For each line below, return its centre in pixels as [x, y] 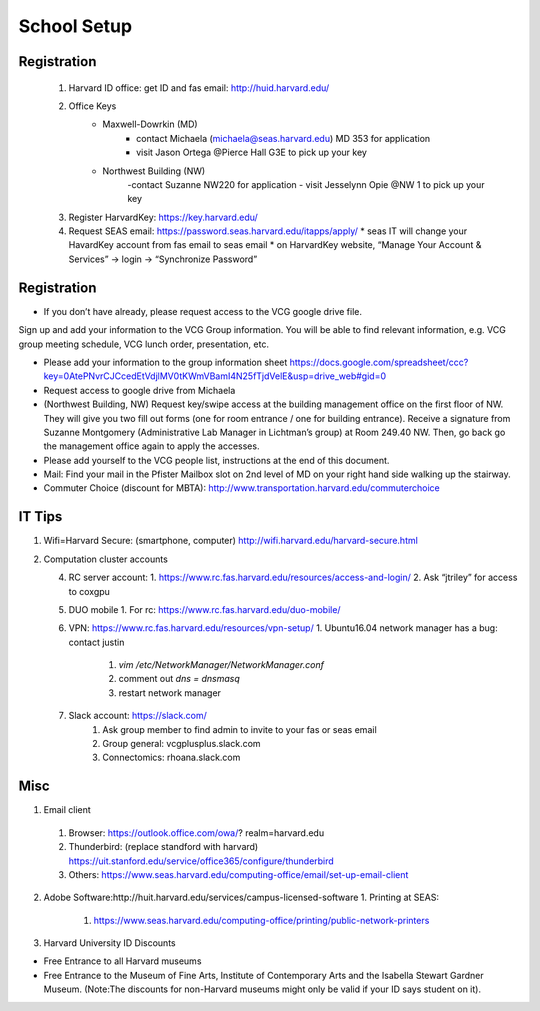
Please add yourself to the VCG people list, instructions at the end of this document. [216, 460]
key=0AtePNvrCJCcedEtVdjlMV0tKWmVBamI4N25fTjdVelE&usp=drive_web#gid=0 [215, 376]
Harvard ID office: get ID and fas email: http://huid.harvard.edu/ [199, 87]
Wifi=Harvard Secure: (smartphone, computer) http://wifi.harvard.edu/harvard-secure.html [231, 541]
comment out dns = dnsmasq [179, 679]
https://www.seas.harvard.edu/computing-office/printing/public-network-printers [261, 920]
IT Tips [40, 516]
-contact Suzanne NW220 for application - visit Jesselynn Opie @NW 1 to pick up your [306, 184]
